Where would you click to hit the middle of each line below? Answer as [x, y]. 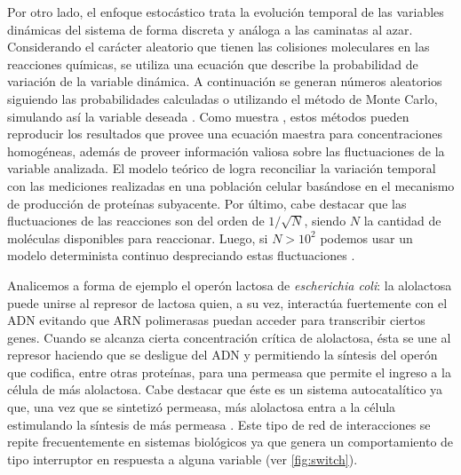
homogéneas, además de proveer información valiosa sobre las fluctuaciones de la [226, 150]
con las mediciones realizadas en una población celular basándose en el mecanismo [231, 185]
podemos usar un [366, 237]
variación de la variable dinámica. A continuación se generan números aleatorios [225, 81]
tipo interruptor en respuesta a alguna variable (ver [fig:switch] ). [183, 459]
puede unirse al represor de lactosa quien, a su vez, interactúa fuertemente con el [227, 302]
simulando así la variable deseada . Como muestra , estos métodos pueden [208, 116]
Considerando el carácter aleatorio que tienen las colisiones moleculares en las [219, 47]
